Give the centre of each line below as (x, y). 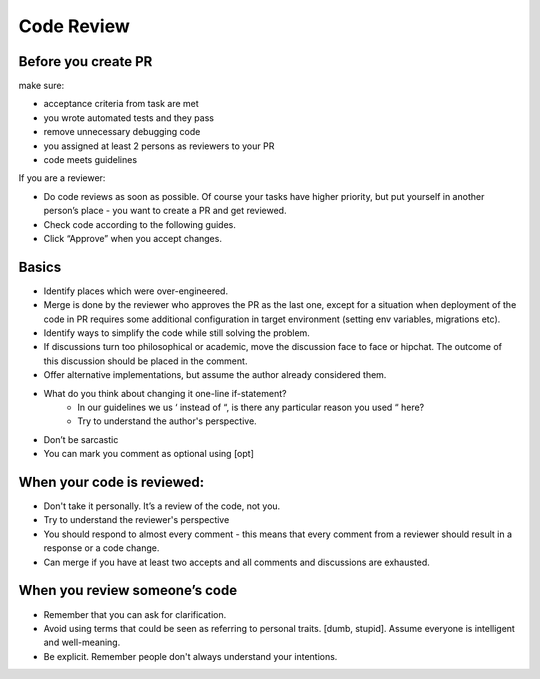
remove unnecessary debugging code (122, 132)
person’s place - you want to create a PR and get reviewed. (165, 211)
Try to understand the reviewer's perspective (136, 520)
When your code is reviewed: (111, 481)
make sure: (41, 86)
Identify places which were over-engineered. (136, 291)
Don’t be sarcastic (81, 439)
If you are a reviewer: (62, 178)
